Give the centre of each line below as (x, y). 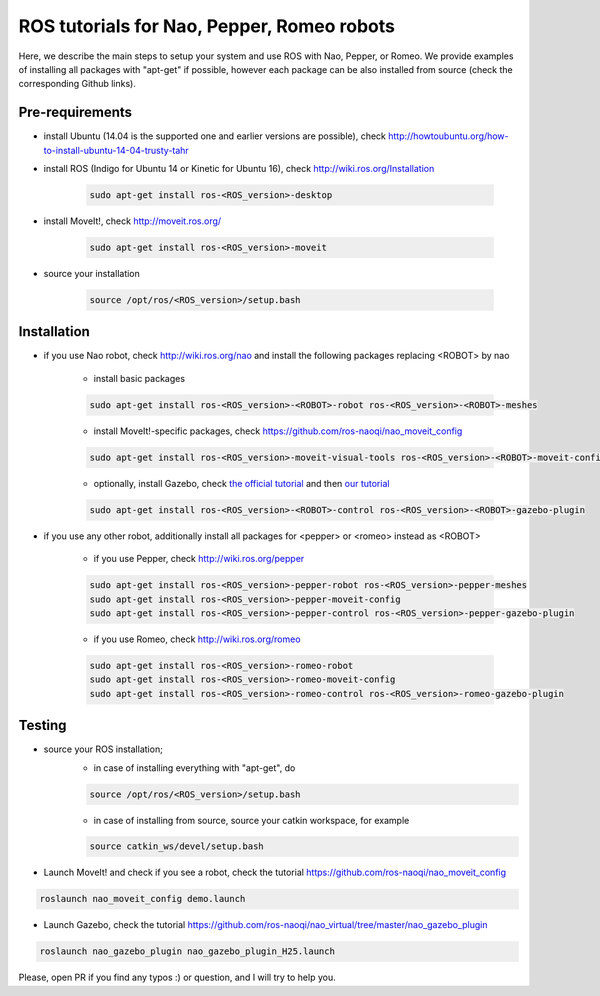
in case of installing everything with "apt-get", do (194, 767)
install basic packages (139, 378)
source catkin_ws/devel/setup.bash (176, 846)
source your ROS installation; (103, 749)
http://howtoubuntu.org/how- (448, 136)
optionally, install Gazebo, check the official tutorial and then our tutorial (241, 483)
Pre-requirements (75, 112)
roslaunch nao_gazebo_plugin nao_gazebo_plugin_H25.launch (187, 951)
